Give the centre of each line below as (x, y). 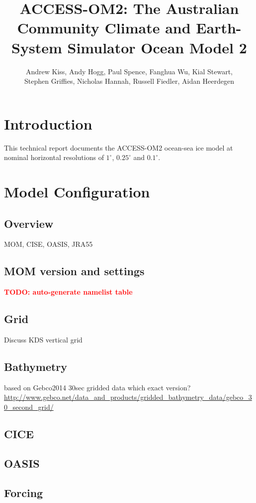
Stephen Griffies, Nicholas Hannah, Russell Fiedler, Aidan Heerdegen (129, 81)
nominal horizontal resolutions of (54, 157)
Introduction (48, 123)
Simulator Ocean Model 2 (157, 47)
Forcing (24, 492)
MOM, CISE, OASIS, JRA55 (48, 244)
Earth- (219, 28)
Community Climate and (104, 28)
